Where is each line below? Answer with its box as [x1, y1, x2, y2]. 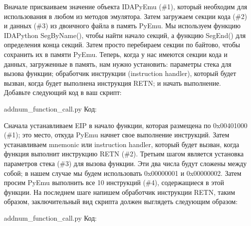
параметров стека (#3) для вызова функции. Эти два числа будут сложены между [4, 158, 247, 168]
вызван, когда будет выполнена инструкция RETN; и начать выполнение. [4, 77, 221, 88]
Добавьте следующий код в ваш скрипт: [4, 87, 122, 97]
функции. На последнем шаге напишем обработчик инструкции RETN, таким [4, 187, 235, 197]
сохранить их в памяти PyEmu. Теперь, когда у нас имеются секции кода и [4, 49, 228, 59]
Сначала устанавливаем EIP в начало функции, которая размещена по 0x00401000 [4, 120, 248, 130]
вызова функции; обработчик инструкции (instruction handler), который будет [4, 68, 236, 78]
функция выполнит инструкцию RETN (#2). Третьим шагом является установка [4, 149, 244, 159]
